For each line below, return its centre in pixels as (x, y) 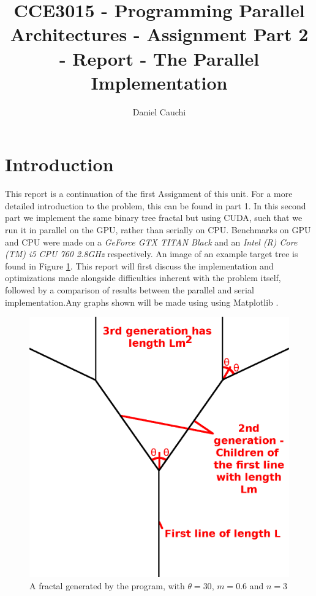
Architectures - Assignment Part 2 (159, 34)
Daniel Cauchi (159, 111)
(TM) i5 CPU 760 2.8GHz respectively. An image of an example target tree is (152, 254)
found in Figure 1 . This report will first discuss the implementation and (139, 265)
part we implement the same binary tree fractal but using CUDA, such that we (154, 218)
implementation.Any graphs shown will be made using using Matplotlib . (142, 302)
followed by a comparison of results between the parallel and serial (130, 289)
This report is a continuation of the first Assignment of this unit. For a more (149, 194)
